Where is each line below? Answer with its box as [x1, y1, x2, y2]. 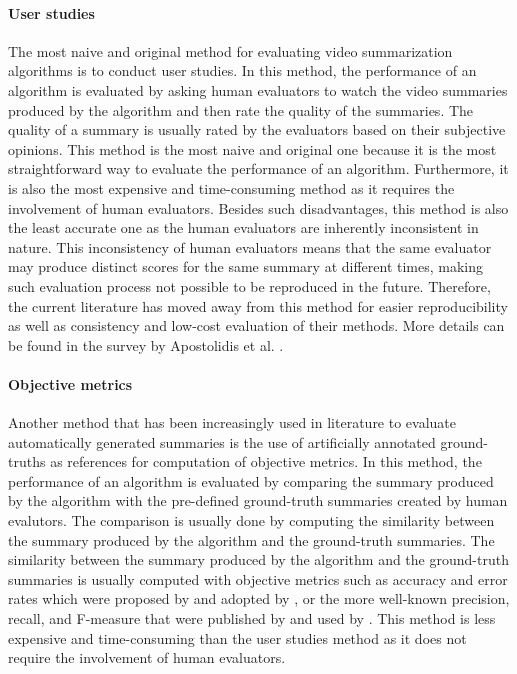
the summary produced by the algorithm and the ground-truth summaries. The [8, 529, 495, 550]
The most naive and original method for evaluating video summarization [8, 40, 453, 61]
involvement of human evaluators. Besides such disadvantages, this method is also [8, 197, 509, 218]
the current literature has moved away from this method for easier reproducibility [8, 295, 508, 316]
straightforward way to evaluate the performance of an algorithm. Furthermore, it [8, 158, 509, 179]
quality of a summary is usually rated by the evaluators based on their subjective [8, 119, 506, 140]
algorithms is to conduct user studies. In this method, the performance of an [8, 60, 477, 81]
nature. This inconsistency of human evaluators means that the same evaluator [8, 236, 492, 257]
